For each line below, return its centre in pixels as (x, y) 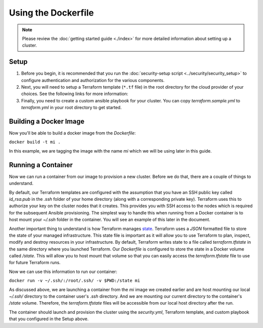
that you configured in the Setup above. (49, 319)
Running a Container (41, 165)
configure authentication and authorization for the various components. (93, 80)
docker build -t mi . (35, 142)
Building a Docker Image (47, 121)
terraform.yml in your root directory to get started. (71, 108)
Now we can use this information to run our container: (63, 271)
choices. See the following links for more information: (75, 94)
